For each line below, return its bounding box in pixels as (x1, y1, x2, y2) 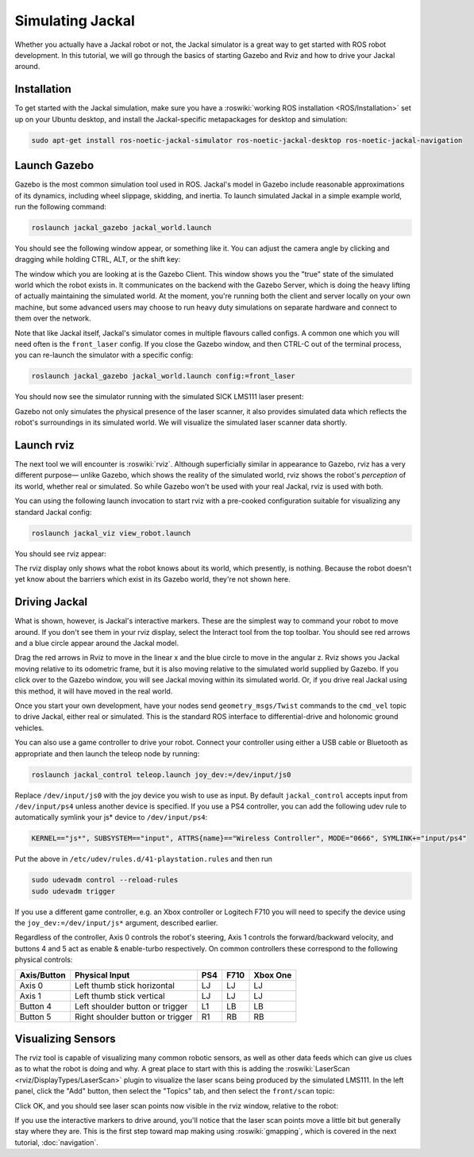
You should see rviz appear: (14, 548, 106, 559)
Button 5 (19, 1011, 52, 1022)
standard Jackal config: (14, 507, 92, 517)
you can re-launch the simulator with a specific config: (14, 350, 194, 360)
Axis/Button (19, 969, 67, 980)
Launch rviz (14, 438, 75, 452)
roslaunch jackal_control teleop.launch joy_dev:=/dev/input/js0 (31, 770, 291, 779)
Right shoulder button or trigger (74, 1011, 193, 1022)
